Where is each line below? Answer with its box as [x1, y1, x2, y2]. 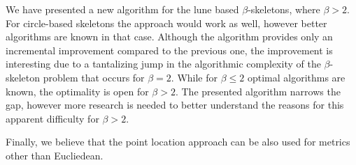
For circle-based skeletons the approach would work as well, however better [6, 15, 327, 30]
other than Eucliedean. [6, 148, 104, 162]
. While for [171, 70, 218, 84]
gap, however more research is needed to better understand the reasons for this [6, 97, 344, 112]
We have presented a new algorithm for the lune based [6, 2, 239, 16]
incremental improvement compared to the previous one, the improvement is [6, 42, 333, 57]
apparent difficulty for [6, 111, 99, 125]
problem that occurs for [43, 70, 145, 84]
